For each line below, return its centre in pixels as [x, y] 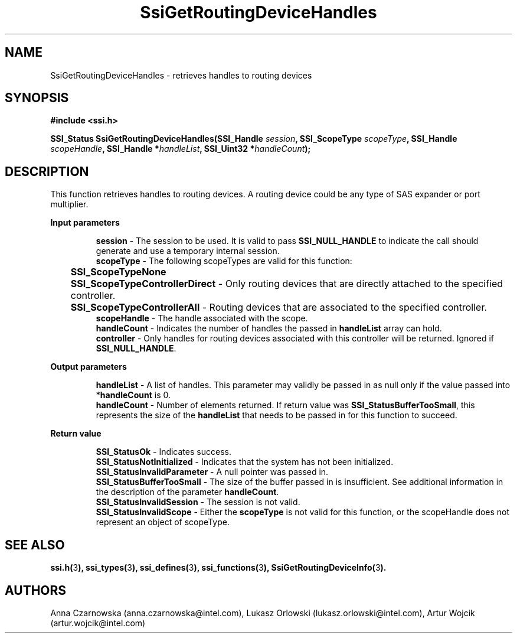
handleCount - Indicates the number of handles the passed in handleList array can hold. [269, 328]
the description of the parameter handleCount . [187, 492]
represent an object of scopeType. [163, 522]
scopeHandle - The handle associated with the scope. [202, 318]
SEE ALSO [35, 545]
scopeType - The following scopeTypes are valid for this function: [224, 261]
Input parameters [85, 223]
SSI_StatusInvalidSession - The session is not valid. [198, 502]
